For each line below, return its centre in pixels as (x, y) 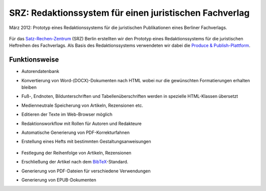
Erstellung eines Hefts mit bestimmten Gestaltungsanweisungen (86, 142)
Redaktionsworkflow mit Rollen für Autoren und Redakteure (82, 124)
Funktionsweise (34, 60)
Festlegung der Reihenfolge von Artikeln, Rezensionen (76, 153)
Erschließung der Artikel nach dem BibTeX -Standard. (75, 162)
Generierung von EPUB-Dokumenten (59, 180)
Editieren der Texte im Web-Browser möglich (67, 114)
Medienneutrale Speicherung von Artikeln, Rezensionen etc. (82, 105)
